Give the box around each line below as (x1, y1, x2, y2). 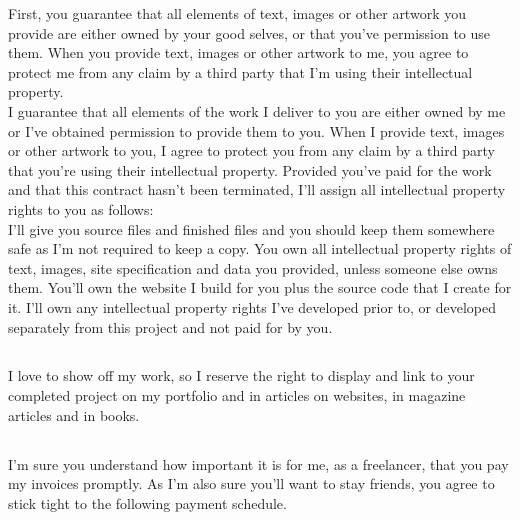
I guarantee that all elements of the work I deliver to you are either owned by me (8, 100, 506, 121)
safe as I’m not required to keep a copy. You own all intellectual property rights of (8, 238, 512, 259)
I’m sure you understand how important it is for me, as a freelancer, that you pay (8, 453, 509, 474)
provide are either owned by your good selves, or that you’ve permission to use (8, 22, 491, 43)
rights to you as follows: (8, 198, 154, 219)
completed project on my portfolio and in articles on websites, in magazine (8, 385, 466, 406)
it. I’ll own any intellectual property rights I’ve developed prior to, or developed (8, 296, 497, 317)
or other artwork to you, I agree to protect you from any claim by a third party (8, 140, 495, 161)
